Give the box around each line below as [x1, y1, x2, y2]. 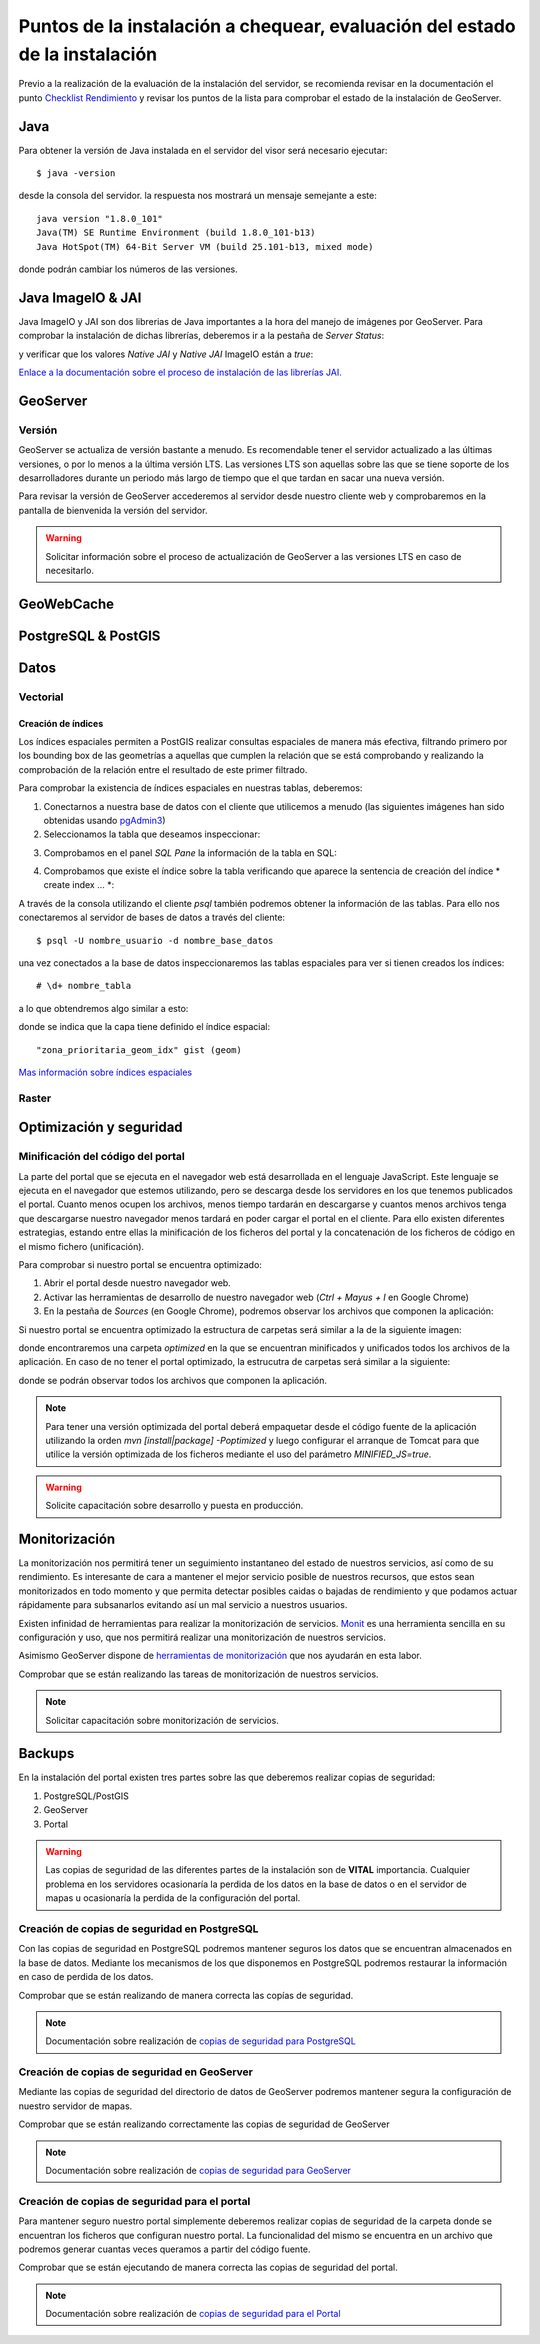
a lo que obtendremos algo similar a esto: [18, 1002, 189, 1014]
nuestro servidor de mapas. [18, 2100, 133, 2112]
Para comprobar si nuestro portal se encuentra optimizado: [18, 1259, 262, 1271]
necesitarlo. [45, 564, 95, 576]
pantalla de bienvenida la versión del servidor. [18, 504, 208, 516]
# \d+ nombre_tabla [36, 980, 132, 992]
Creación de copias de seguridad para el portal [18, 2194, 251, 2208]
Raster [18, 1091, 52, 1105]
